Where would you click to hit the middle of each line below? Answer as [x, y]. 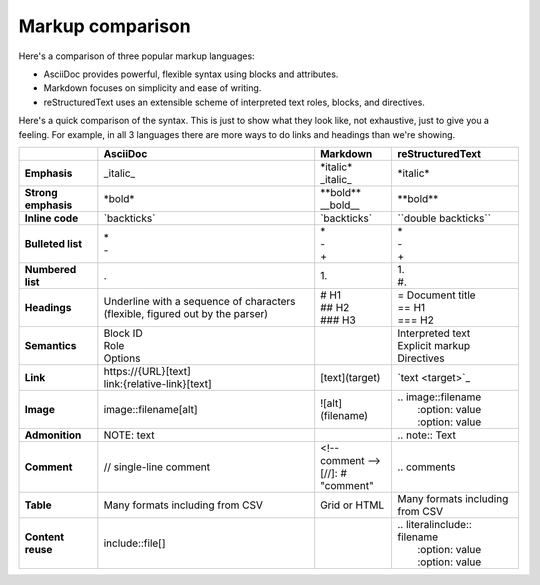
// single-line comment [156, 467]
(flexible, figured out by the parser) [186, 313]
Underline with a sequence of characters [199, 301]
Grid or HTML [352, 505]
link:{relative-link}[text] [157, 383]
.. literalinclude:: [434, 524]
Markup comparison [104, 26]
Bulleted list [53, 243]
